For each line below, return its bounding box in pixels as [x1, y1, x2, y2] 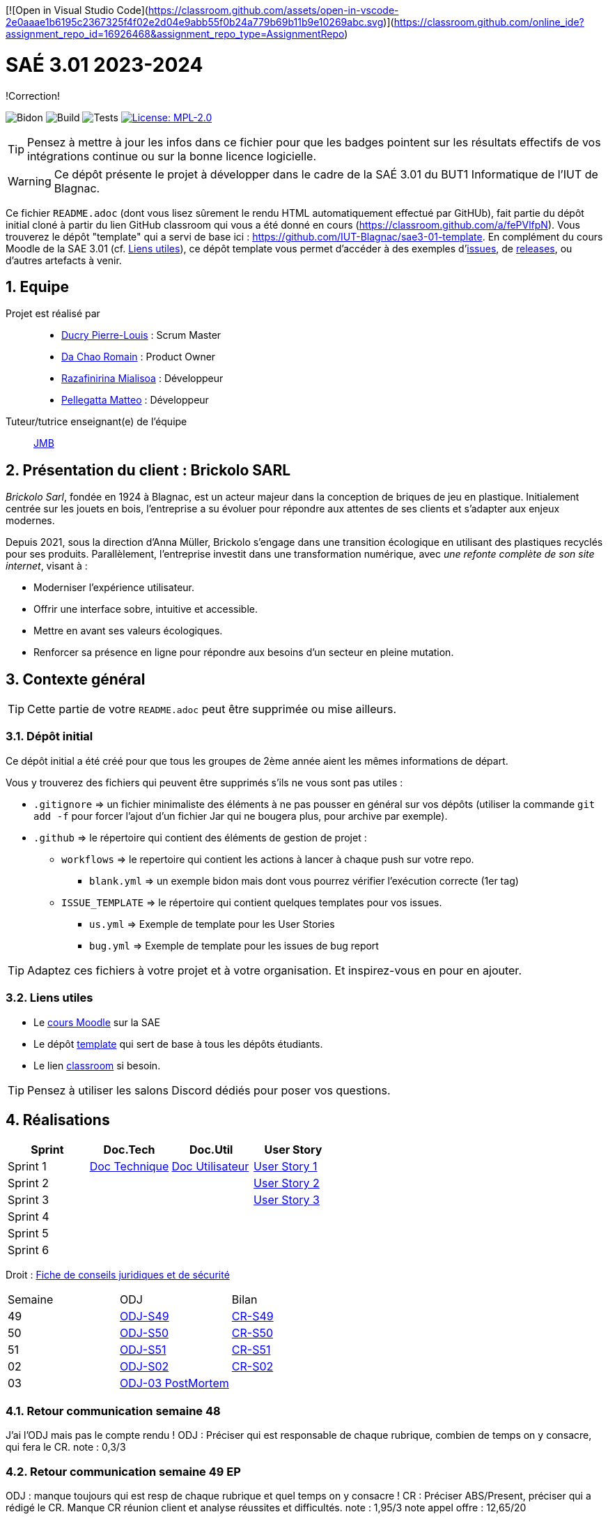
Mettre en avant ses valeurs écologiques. [33, 625, 223, 637]
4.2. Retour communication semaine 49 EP [6, 1464, 241, 1479]
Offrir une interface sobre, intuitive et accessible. [33, 603, 258, 616]
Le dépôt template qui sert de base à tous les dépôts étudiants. [33, 1037, 323, 1050]
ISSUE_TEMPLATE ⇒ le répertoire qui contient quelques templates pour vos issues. [61, 896, 442, 908]
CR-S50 [231, 1326, 273, 1341]
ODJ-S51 [119, 1343, 166, 1357]
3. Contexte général [6, 670, 146, 688]
